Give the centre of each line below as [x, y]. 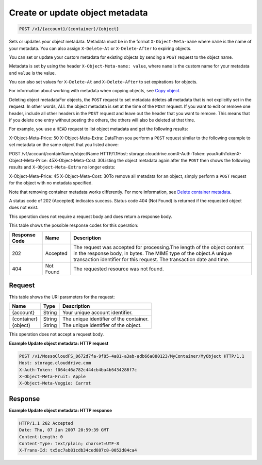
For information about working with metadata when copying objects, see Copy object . [95, 91]
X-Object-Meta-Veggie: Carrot [55, 383]
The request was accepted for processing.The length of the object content [159, 247]
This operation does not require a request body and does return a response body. [90, 216]
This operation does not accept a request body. [57, 334]
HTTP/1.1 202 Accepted [46, 423]
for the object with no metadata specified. [51, 183]
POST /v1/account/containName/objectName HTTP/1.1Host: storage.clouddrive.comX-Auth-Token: [107, 153]
